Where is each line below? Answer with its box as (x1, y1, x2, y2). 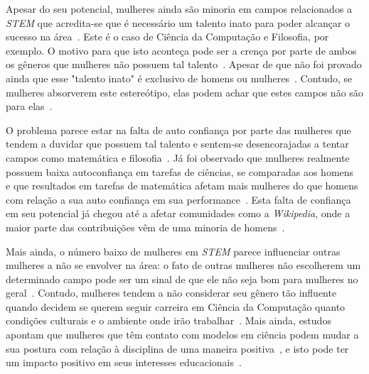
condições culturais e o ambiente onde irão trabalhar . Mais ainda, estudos (6, 313, 331, 328)
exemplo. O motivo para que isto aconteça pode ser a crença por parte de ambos (6, 43, 357, 57)
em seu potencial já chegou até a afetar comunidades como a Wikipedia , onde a (6, 206, 351, 221)
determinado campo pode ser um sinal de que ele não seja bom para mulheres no (6, 271, 358, 286)
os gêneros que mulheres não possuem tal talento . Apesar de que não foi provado (6, 57, 362, 72)
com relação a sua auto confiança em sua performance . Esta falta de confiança (6, 192, 351, 207)
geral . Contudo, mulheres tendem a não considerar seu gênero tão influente (6, 285, 337, 300)
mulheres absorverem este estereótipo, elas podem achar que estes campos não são (6, 84, 363, 99)
